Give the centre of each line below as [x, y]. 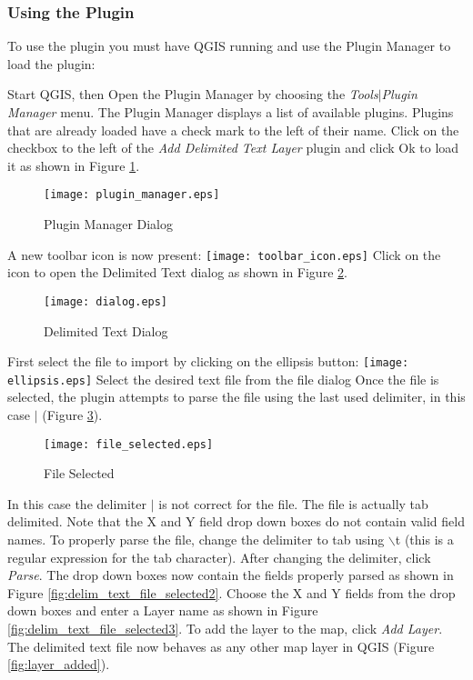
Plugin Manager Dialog [109, 224]
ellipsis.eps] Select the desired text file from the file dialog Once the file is [223, 379]
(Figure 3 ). [72, 415]
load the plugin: [51, 63]
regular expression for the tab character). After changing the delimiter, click [219, 557]
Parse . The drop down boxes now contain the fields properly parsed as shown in [231, 575]
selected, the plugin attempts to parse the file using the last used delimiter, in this [236, 397]
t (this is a [424, 540]
